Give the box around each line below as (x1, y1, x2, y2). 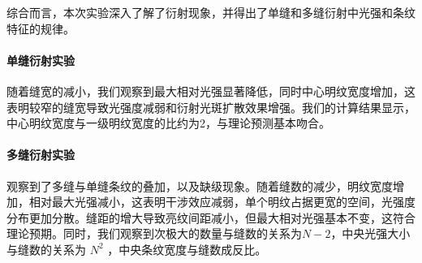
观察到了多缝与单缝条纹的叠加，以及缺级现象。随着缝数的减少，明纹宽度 (6, 177, 393, 194)
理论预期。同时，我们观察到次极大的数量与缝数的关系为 (6, 225, 302, 242)
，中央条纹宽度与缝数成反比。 (107, 240, 267, 257)
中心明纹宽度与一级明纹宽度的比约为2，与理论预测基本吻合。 (6, 114, 330, 131)
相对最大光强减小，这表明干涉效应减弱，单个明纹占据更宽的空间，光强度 (28, 193, 416, 210)
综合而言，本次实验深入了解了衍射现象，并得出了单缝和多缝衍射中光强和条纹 (6, 4, 416, 20)
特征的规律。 (6, 19, 75, 37)
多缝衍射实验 (6, 146, 75, 163)
